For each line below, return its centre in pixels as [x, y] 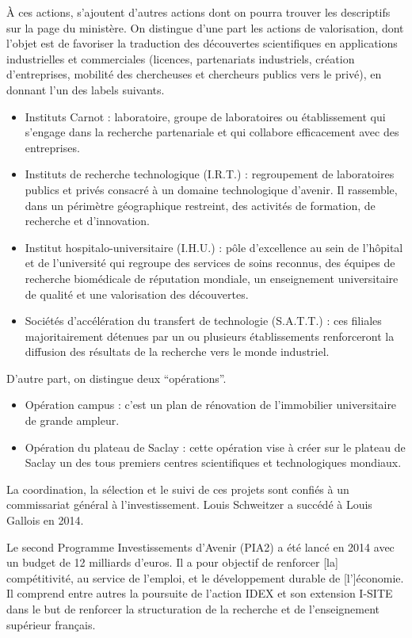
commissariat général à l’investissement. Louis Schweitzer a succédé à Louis [189, 504]
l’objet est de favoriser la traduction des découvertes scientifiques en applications [202, 43]
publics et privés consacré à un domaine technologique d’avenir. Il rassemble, [211, 189]
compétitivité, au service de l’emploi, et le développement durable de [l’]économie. [205, 577]
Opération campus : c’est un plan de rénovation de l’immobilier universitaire [211, 405]
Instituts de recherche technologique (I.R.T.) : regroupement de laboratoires [210, 174]
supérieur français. [51, 624]
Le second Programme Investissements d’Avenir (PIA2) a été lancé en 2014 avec [200, 546]
